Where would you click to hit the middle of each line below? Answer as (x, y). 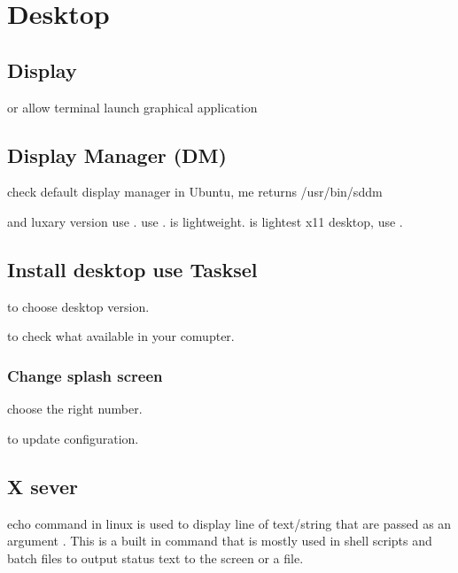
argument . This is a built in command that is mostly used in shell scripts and (220, 541)
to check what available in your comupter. (121, 336)
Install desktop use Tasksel (132, 269)
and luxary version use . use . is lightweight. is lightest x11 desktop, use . (205, 221)
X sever (43, 486)
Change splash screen (85, 375)
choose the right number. (75, 409)
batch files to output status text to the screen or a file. (155, 558)
